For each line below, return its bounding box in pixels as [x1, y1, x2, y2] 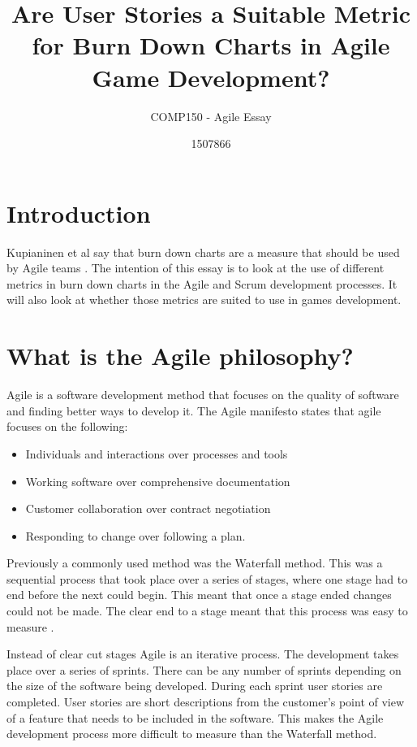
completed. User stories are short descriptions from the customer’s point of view [6, 693, 405, 710]
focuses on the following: [6, 418, 128, 435]
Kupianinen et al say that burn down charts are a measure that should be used [6, 243, 400, 260]
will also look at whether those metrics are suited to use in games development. [6, 291, 402, 308]
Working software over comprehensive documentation [25, 472, 290, 489]
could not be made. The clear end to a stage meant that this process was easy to [6, 602, 408, 619]
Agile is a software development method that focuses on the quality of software [6, 386, 399, 403]
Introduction [6, 196, 151, 229]
